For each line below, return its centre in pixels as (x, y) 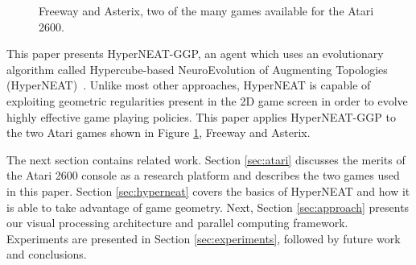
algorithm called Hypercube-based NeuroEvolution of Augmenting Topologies (197, 69)
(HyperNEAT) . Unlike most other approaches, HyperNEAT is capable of (189, 85)
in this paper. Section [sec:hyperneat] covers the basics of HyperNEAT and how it (208, 190)
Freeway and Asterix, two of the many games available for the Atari (206, 10)
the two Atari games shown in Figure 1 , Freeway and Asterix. (159, 132)
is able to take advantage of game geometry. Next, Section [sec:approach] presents (208, 207)
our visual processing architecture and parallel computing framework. (177, 223)
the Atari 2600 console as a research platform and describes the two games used (203, 175)
